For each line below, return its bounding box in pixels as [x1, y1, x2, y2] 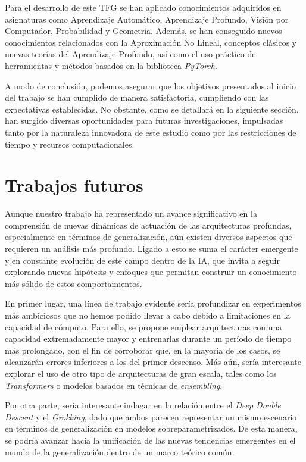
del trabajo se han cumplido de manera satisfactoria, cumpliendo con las [5, 91, 269, 104]
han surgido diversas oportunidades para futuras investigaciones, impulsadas [5, 114, 283, 127]
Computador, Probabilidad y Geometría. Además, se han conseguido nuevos [5, 24, 282, 37]
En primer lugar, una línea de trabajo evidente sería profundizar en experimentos [5, 297, 301, 310]
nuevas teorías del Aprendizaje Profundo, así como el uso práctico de [5, 48, 256, 60]
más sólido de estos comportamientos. [5, 277, 142, 289]
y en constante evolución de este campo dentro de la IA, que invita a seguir [5, 254, 280, 266]
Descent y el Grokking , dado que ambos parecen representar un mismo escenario [5, 410, 297, 423]
